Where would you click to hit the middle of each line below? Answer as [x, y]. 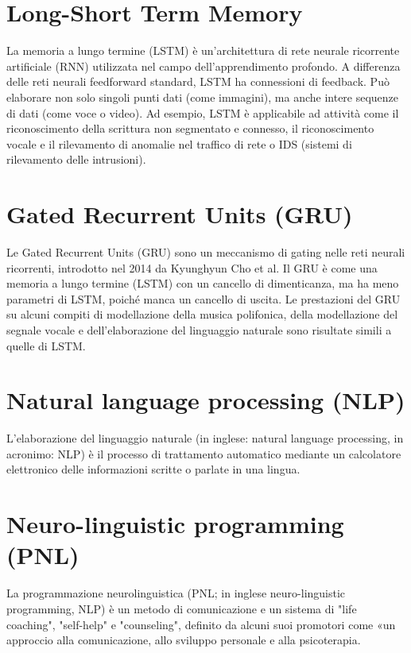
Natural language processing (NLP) [206, 400]
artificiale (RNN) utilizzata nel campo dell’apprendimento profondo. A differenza [204, 66]
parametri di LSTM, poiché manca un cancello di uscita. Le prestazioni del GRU [204, 298]
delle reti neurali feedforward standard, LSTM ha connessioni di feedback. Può [198, 81]
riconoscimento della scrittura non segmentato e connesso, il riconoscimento [190, 128]
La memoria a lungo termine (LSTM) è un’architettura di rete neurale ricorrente [203, 50]
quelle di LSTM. [46, 345]
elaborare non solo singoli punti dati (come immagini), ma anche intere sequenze [203, 97]
